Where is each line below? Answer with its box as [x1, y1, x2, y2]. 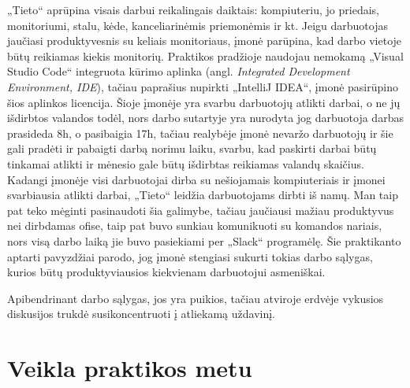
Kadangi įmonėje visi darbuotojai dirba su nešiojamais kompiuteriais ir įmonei [7, 171, 386, 187]
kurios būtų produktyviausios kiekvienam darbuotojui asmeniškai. [7, 264, 326, 280]
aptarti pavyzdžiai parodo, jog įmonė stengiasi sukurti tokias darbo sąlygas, [7, 248, 373, 264]
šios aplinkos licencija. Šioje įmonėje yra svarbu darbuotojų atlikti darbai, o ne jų [7, 94, 401, 110]
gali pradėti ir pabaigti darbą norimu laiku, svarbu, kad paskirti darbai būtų [7, 140, 377, 157]
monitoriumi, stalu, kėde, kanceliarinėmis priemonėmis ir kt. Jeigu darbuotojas [7, 17, 388, 33]
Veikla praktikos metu [7, 352, 252, 384]
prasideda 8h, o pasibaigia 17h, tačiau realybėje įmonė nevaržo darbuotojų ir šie [7, 124, 393, 141]
